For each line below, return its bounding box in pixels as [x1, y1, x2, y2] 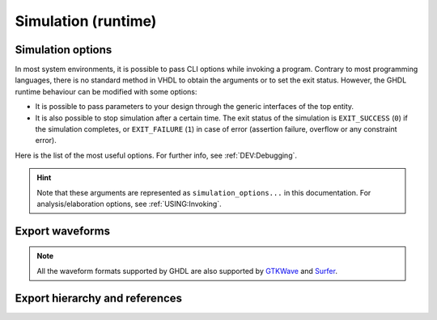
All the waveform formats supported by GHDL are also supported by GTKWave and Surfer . [36, 266, 337, 276]
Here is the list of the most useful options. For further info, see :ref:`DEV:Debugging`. [15, 150, 298, 160]
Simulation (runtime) [15, 12, 157, 30]
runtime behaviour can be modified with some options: [15, 86, 197, 96]
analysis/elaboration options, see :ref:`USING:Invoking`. [36, 199, 222, 208]
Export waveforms [15, 224, 111, 238]
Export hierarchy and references [15, 291, 182, 305]
